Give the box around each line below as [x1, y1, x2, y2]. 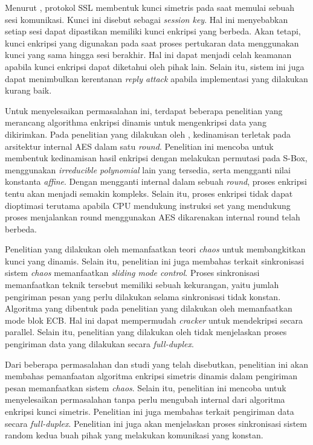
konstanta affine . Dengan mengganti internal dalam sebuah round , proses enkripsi [5, 175, 307, 188]
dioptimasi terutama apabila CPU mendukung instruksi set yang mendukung [5, 199, 291, 211]
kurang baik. [5, 84, 52, 97]
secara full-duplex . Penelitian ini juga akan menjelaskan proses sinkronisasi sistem [5, 417, 307, 429]
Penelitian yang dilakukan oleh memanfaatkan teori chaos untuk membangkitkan [5, 243, 306, 255]
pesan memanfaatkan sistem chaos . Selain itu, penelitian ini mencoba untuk [5, 381, 286, 394]
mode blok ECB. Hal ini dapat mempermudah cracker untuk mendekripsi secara [5, 313, 303, 326]
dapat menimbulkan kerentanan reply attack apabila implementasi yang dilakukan [5, 72, 308, 85]
